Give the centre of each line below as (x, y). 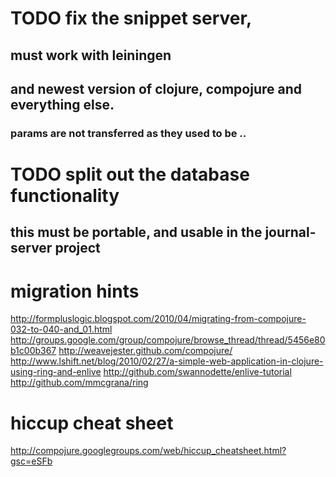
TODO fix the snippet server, (131, 18)
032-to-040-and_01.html (61, 329)
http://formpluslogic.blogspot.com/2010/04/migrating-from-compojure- (158, 319)
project (77, 248)
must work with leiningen (91, 55)
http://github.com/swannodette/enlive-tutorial (197, 372)
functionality (65, 196)
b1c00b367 (33, 351)
